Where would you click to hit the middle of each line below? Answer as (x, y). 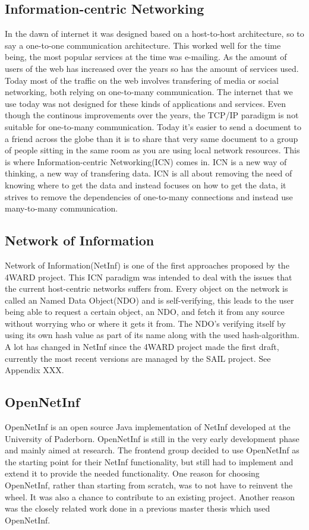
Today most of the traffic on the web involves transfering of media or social (142, 80)
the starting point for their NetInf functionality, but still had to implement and (149, 461)
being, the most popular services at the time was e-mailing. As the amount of (146, 57)
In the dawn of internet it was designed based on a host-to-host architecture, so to (154, 34)
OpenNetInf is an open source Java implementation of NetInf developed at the (148, 427)
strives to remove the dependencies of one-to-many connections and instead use (149, 196)
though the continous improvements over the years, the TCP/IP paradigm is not (152, 115)
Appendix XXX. (34, 370)
